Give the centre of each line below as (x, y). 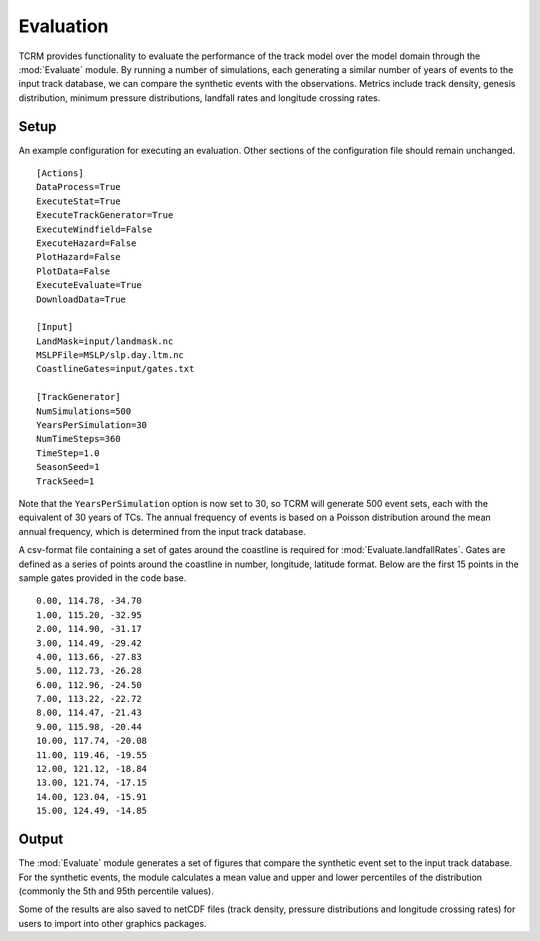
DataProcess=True (78, 187)
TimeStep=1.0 (68, 453)
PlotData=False (73, 271)
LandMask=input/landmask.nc (105, 341)
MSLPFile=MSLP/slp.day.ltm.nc (110, 355)
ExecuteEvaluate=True (89, 285)
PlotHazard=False (78, 257)
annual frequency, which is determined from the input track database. (162, 531)
